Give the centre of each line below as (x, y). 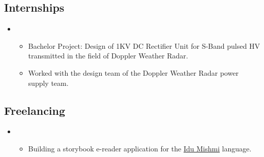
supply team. (48, 83)
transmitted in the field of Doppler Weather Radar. (108, 56)
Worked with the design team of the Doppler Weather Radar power (133, 72)
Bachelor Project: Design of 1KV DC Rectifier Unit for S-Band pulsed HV (144, 45)
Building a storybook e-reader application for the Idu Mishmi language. (140, 148)
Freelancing (35, 110)
